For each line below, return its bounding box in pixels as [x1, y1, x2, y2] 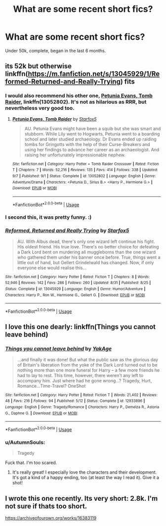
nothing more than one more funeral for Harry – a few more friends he [17, 367, 160, 373]
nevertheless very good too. [5, 105, 75, 112]
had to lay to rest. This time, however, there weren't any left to [17, 372, 144, 378]
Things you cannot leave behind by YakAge [5, 345, 112, 352]
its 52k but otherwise [5, 62, 72, 70]
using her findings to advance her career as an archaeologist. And [24, 146, 160, 152]
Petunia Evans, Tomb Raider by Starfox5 [12, 116, 97, 122]
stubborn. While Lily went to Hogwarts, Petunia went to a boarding [24, 131, 160, 137]
